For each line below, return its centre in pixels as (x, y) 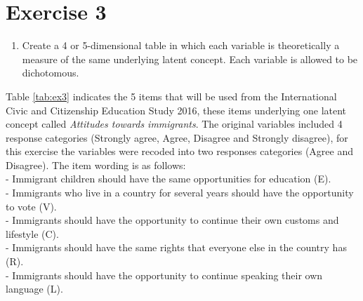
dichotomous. (51, 73)
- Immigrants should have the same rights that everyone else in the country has (176, 247)
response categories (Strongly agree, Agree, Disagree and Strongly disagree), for (177, 137)
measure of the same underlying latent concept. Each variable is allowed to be (190, 59)
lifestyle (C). (32, 233)
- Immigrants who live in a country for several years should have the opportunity (180, 193)
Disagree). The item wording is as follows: (96, 165)
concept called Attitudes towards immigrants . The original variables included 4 (174, 124)
